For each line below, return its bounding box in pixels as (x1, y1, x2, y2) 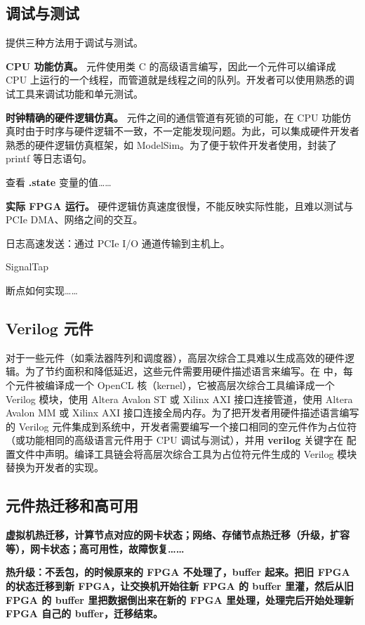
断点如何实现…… (6, 282, 78, 297)
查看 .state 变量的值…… (6, 174, 112, 189)
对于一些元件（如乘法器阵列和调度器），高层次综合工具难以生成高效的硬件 (6, 350, 345, 364)
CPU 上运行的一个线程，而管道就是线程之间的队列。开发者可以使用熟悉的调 (6, 72, 354, 87)
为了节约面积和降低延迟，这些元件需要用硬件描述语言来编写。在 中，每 (25, 364, 353, 379)
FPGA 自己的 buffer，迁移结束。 (6, 606, 163, 621)
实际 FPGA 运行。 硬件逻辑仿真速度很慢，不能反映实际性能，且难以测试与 (6, 198, 354, 213)
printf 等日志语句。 (6, 151, 92, 166)
